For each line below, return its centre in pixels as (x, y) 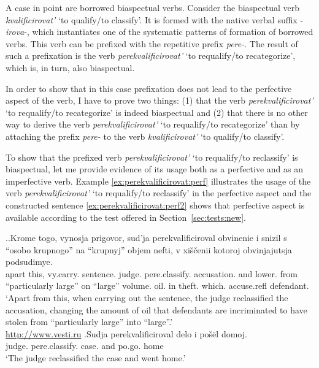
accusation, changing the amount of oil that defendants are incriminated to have (156, 309)
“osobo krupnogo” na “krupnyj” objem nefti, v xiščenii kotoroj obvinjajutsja (149, 249)
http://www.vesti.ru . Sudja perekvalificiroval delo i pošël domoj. (126, 333)
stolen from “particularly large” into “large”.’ (89, 322)
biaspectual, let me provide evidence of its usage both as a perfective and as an (154, 169)
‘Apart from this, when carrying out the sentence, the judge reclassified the (147, 298)
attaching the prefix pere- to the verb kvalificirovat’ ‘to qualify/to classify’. (145, 136)
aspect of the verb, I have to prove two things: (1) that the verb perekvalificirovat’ (159, 100)
